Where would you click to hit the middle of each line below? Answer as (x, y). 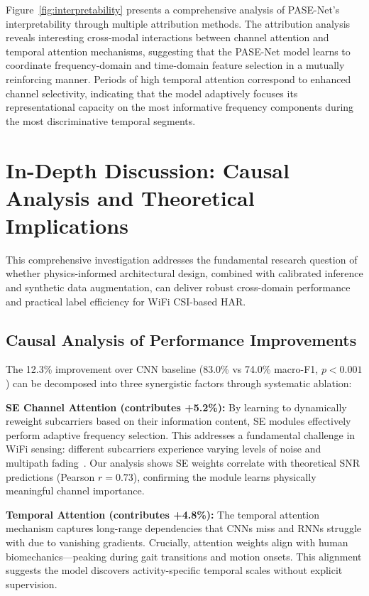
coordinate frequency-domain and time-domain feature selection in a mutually (175, 65)
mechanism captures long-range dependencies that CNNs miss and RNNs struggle (183, 528)
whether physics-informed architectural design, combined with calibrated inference (184, 273)
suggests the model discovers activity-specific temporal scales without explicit (174, 570)
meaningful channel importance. (75, 491)
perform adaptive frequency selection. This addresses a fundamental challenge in (181, 434)
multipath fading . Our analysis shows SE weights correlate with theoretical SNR (183, 462)
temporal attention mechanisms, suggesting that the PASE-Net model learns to (178, 51)
